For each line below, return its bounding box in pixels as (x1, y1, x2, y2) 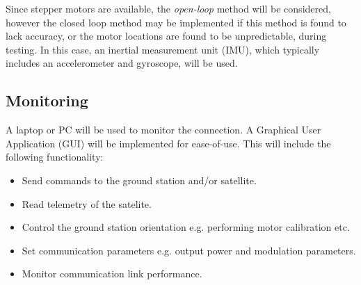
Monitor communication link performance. (22, 266, 202, 281)
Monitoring (6, 90, 88, 111)
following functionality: (6, 149, 104, 164)
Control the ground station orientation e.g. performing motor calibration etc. (22, 220, 350, 234)
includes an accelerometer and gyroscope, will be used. (6, 56, 238, 70)
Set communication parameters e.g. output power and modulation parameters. (22, 243, 356, 257)
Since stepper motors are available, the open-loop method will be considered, (6, 1, 331, 15)
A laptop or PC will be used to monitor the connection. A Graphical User (6, 122, 321, 137)
